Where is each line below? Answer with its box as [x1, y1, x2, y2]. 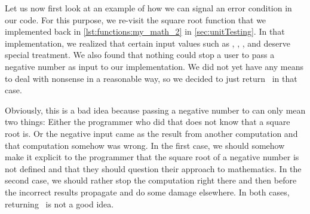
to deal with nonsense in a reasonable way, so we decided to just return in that [5, 72, 297, 84]
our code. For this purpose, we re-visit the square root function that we [5, 13, 266, 26]
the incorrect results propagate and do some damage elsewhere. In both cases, [5, 185, 290, 198]
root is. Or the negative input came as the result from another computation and [5, 127, 298, 139]
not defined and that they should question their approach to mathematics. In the [5, 162, 302, 175]
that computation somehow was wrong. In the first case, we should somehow [5, 139, 285, 151]
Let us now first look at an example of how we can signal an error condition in [5, 2, 292, 14]
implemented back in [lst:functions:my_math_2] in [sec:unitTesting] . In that [5, 25, 285, 38]
